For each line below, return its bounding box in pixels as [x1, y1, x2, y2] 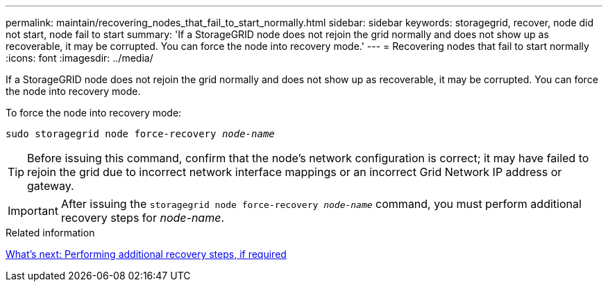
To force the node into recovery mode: [6, 107, 182, 119]
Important [8, 204, 58, 218]
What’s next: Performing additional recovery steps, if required [6, 248, 287, 260]
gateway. [27, 179, 74, 193]
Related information [6, 227, 95, 238]
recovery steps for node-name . [60, 211, 224, 225]
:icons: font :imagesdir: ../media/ [6, 52, 153, 64]
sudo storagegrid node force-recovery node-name [6, 128, 275, 139]
